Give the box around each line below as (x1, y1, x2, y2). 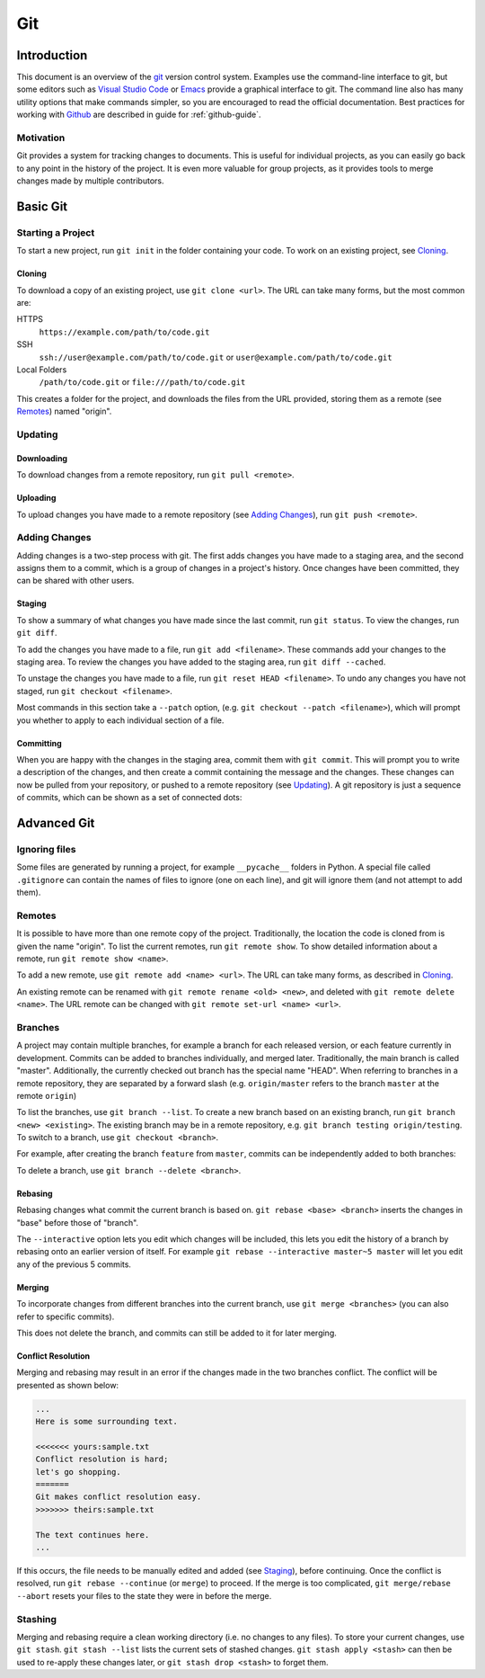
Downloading (16, 452, 67, 463)
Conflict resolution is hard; (35, 1454, 169, 1465)
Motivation (16, 131, 66, 144)
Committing (16, 737, 62, 748)
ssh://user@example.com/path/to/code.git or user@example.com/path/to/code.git (39, 352, 392, 362)
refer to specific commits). (16, 1311, 115, 1322)
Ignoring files (16, 843, 76, 855)
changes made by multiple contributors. (16, 175, 164, 186)
